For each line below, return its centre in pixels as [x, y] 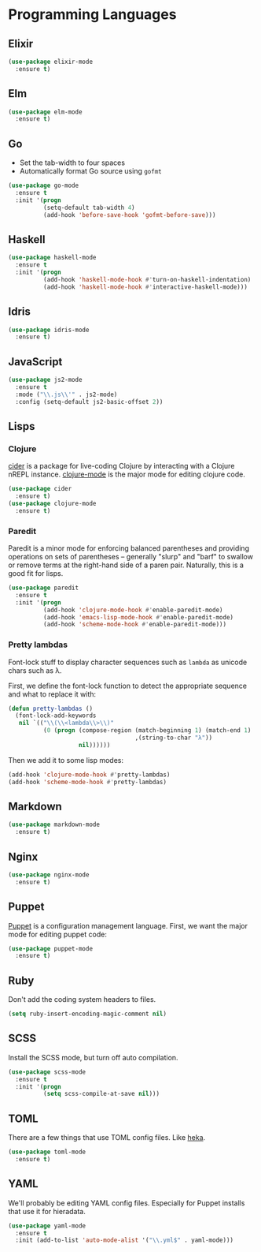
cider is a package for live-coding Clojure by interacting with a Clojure [121, 466]
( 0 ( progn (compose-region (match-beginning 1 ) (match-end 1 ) [147, 731]
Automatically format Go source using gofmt [91, 171]
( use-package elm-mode [45, 112]
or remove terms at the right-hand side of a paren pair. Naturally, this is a [126, 565]
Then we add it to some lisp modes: [66, 760]
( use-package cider [40, 489]
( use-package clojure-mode [52, 503]
